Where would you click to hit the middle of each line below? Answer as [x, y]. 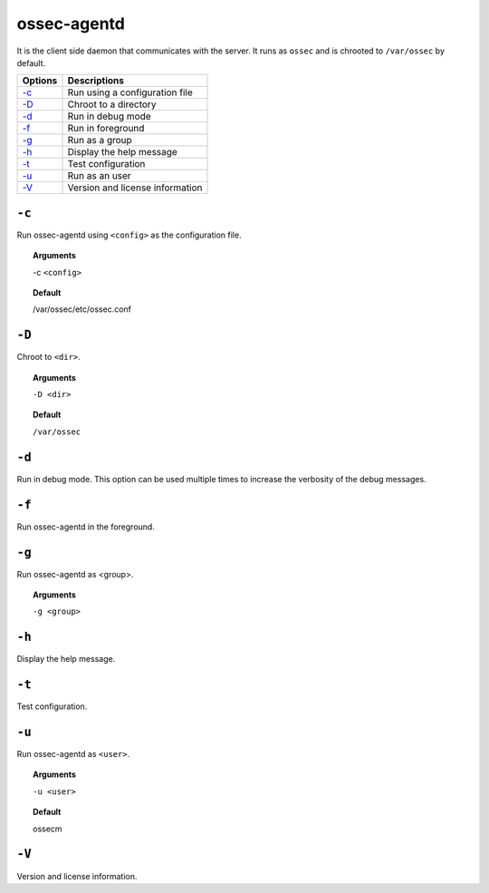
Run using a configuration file [130, 92]
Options [40, 81]
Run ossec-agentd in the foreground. [86, 527]
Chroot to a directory [112, 104]
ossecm [48, 829]
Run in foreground [106, 129]
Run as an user [99, 176]
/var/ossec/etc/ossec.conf [82, 309]
